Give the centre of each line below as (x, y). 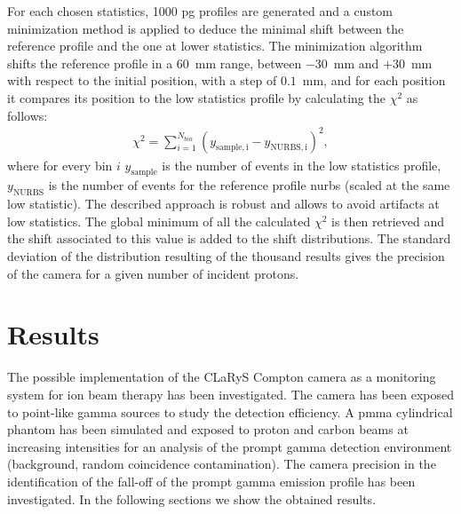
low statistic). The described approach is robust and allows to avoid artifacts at (223, 204)
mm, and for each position (374, 80)
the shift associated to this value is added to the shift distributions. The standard (229, 238)
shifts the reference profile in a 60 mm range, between (155, 63)
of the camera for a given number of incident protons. (153, 273)
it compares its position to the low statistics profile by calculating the (196, 97)
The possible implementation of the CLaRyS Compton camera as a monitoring (222, 377)
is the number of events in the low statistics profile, (302, 165)
